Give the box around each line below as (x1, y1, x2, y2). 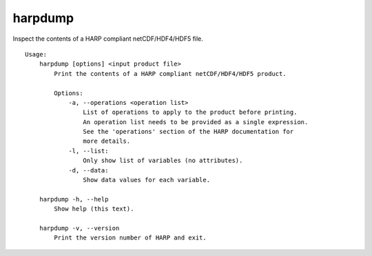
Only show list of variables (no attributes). (83, 157, 243, 165)
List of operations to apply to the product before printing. (83, 108, 298, 117)
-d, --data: (68, 166, 109, 174)
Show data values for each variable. (83, 176, 210, 184)
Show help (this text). (54, 205, 134, 213)
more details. (83, 137, 131, 145)
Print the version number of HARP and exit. (54, 234, 207, 242)
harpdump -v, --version (39, 224, 120, 232)
